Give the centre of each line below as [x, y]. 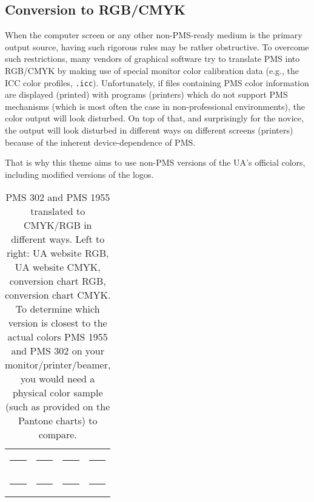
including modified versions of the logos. [79, 174]
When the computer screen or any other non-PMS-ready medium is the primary [154, 35]
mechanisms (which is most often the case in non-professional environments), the [155, 106]
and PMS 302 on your [58, 351]
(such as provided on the [58, 407]
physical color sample [58, 393]
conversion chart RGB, [58, 281]
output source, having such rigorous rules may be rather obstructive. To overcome [157, 46]
